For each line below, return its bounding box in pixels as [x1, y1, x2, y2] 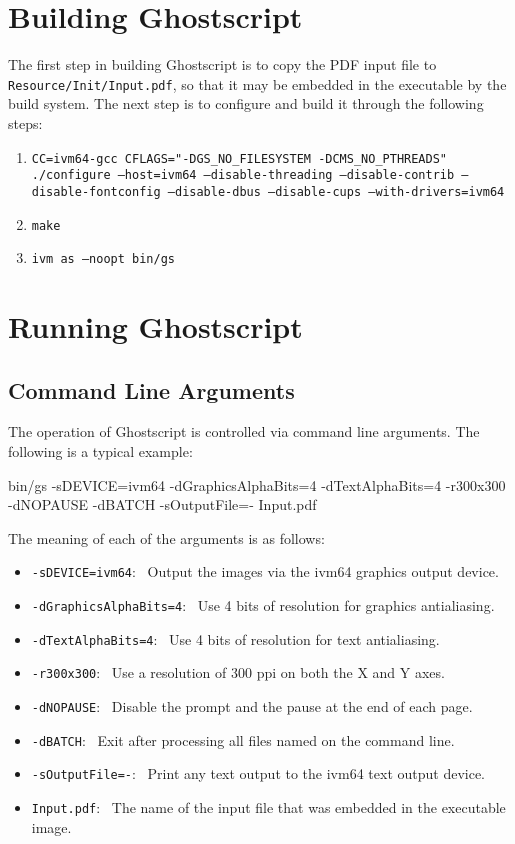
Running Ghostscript [8, 306, 303, 347]
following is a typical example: [8, 441, 193, 462]
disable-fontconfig [31, 184, 161, 199]
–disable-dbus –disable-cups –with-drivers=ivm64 [167, 184, 505, 199]
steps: [8, 112, 43, 133]
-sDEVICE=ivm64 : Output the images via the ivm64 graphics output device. [31, 561, 499, 582]
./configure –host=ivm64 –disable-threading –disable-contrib [31, 168, 455, 183]
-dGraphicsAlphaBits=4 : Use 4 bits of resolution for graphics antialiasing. [31, 595, 495, 616]
